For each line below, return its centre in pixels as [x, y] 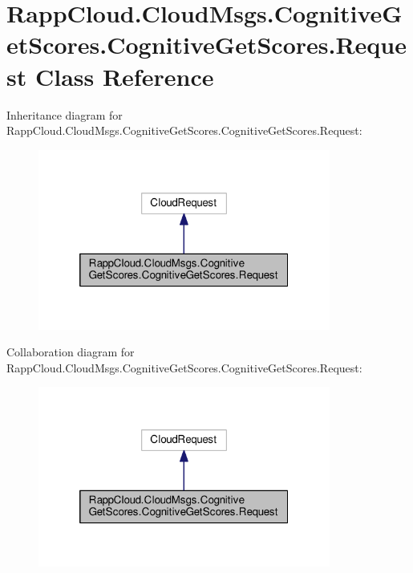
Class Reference [124, 76]
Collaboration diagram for [71, 352]
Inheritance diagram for [65, 114]
